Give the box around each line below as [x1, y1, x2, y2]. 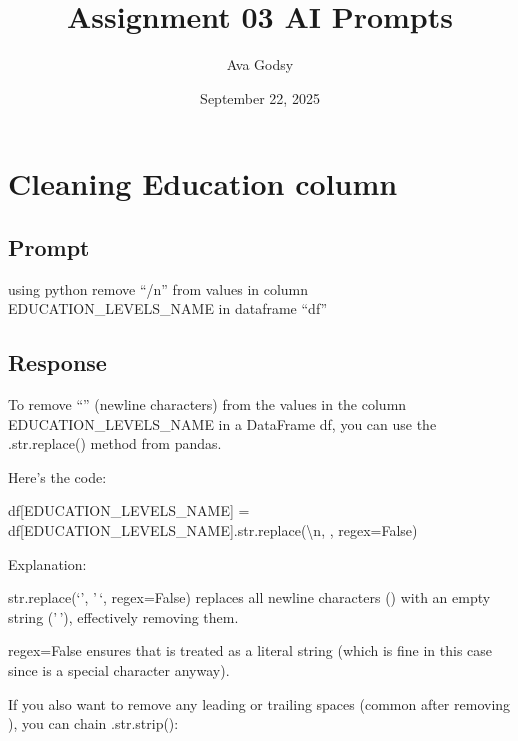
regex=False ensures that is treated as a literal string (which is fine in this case [8, 640, 493, 661]
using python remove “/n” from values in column [8, 278, 309, 299]
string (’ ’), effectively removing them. [8, 606, 239, 627]
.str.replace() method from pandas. [8, 433, 222, 454]
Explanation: [8, 553, 87, 574]
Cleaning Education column [8, 163, 398, 204]
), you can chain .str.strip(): [8, 713, 179, 734]
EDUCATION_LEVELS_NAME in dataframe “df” [8, 298, 328, 319]
